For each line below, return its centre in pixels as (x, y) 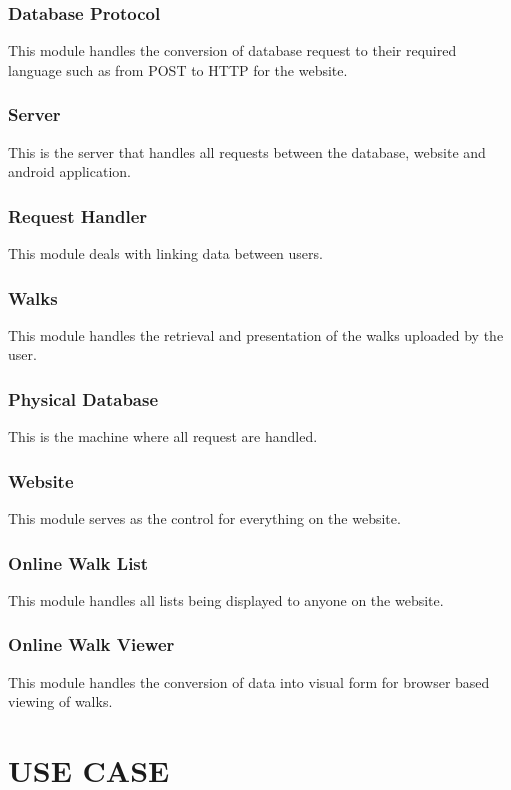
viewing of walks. (60, 701)
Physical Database (83, 398)
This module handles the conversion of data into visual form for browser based (249, 681)
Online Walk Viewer (91, 644)
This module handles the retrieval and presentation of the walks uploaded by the (256, 334)
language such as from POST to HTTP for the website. (178, 69)
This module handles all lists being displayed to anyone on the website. (226, 599)
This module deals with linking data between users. (165, 253)
